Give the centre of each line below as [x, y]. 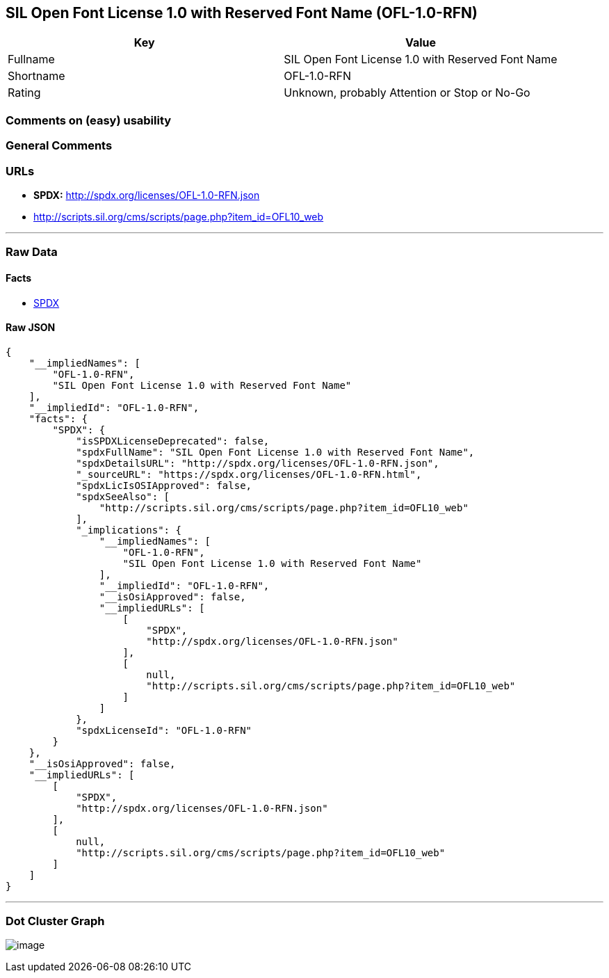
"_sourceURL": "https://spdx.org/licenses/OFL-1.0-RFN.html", [249, 474]
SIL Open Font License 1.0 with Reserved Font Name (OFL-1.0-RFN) [242, 13]
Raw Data [32, 252]
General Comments [59, 146]
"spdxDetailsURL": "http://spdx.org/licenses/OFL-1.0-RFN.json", [258, 463]
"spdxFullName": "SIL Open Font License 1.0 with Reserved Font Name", [275, 452]
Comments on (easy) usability [89, 120]
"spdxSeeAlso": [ [123, 496]
